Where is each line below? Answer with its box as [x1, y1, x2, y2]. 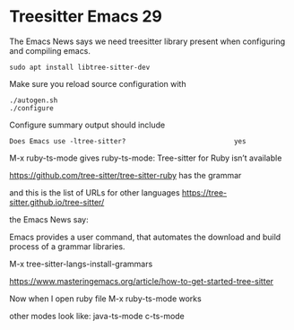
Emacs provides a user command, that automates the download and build [9, 231, 281, 242]
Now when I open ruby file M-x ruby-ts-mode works [9, 293, 202, 304]
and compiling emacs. [9, 45, 91, 56]
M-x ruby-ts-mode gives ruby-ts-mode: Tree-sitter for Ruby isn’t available [9, 152, 282, 163]
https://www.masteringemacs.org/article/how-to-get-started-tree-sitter [9, 275, 274, 286]
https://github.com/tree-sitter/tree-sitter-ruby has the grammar [9, 169, 242, 180]
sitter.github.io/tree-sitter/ [9, 196, 105, 207]
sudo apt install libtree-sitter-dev [9, 63, 151, 72]
